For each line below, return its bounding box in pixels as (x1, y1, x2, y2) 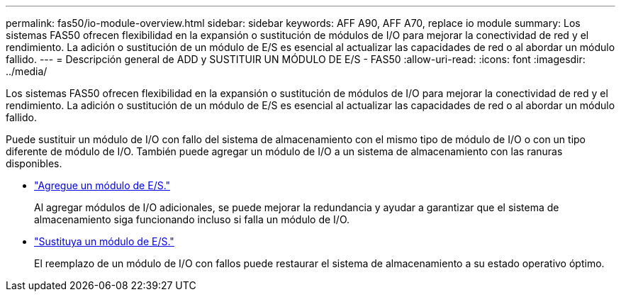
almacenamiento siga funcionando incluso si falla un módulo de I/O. (34, 213, 350, 225)
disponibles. (6, 157, 62, 169)
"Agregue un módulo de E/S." (34, 179, 171, 191)
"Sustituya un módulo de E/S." (34, 235, 174, 247)
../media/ (6, 65, 47, 77)
